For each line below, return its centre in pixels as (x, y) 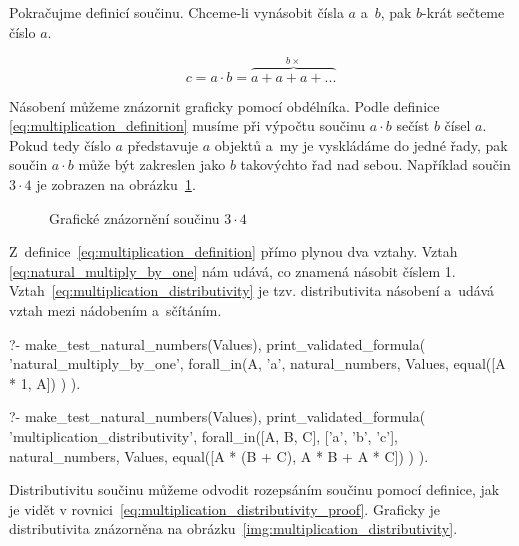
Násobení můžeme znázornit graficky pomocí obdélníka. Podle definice (224, 105)
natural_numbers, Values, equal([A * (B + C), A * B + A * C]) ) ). (219, 455)
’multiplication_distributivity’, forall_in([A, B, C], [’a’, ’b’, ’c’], (203, 435)
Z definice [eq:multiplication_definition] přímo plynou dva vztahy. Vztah (233, 251)
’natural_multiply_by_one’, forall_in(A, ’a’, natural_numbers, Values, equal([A (257, 363)
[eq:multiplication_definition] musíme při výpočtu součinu (187, 125)
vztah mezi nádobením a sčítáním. (115, 309)
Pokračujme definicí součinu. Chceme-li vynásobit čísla (176, 12)
